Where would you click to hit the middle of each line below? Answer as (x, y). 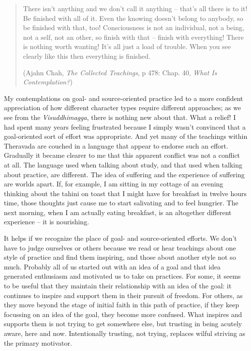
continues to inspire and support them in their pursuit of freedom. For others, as (123, 295)
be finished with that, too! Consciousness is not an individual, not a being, (133, 27)
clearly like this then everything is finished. (87, 56)
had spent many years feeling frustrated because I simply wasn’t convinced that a (125, 126)
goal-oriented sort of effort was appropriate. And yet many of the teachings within (126, 136)
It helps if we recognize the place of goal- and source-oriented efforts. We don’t (120, 238)
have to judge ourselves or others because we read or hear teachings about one (120, 247)
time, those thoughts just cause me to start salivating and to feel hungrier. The (121, 203)
